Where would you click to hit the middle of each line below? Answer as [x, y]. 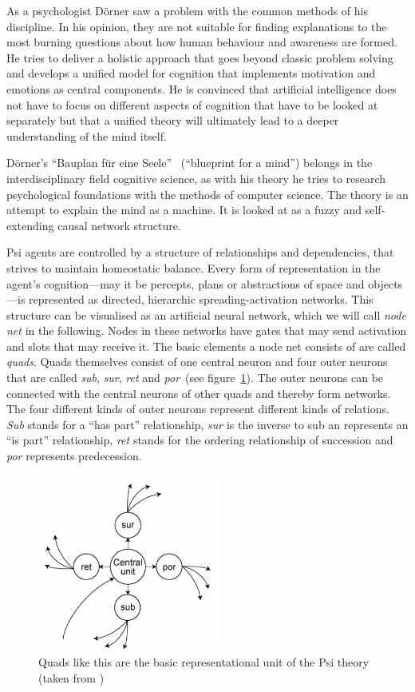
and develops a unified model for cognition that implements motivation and [191, 73]
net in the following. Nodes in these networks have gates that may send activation [207, 330]
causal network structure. [119, 225]
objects [385, 283]
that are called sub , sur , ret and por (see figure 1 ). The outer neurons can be [195, 378]
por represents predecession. [74, 456]
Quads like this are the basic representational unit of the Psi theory [204, 662]
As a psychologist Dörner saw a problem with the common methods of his [188, 10]
